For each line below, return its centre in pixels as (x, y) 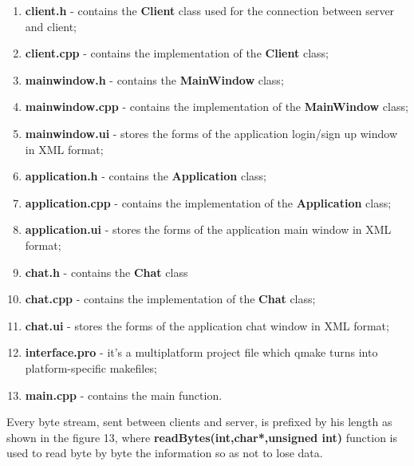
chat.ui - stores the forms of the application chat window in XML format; (207, 325)
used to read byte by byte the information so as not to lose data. (165, 453)
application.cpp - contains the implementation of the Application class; (208, 202)
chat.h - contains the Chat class (106, 272)
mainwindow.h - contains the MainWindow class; (154, 79)
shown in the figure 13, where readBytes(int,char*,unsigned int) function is (202, 437)
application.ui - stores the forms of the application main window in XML (208, 229)
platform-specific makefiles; (91, 367)
